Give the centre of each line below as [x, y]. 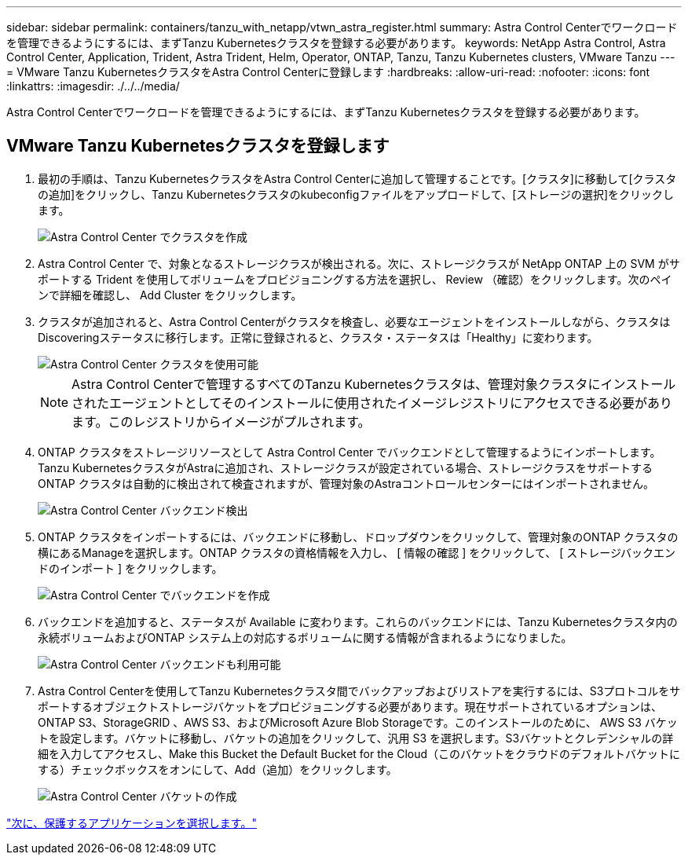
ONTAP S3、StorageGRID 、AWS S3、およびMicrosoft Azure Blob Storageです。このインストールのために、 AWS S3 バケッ [358, 722]
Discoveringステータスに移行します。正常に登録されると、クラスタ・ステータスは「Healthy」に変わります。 [318, 337]
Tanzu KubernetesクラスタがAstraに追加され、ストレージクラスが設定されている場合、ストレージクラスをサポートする [346, 467]
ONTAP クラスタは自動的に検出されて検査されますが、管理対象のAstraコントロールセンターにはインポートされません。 [346, 483]
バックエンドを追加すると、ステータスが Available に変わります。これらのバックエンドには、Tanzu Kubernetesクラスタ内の [358, 621]
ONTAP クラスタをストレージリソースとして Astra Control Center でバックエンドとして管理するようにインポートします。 [349, 452]
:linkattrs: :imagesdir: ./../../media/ [93, 86]
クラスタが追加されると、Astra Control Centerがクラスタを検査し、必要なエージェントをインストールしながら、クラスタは [354, 321]
